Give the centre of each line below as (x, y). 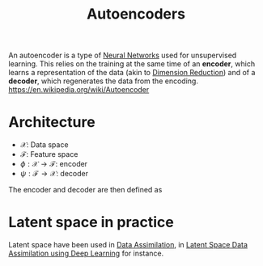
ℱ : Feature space (49, 154)
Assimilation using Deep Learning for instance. (86, 253)
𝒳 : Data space (44, 145)
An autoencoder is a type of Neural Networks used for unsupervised (123, 55)
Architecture (52, 122)
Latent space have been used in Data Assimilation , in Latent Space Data (128, 245)
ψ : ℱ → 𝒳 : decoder (54, 174)
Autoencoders (136, 14)
